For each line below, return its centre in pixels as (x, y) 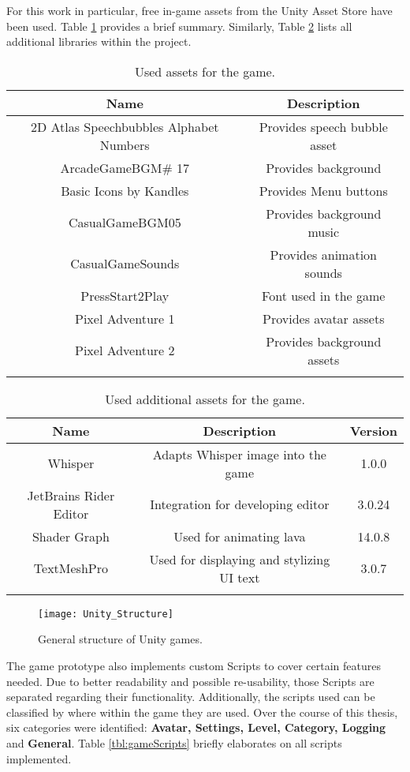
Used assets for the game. (205, 71)
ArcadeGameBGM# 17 (125, 167)
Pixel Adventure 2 (125, 350)
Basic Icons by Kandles (125, 190)
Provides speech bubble (323, 126)
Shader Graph (71, 536)
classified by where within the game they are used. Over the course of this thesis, (202, 712)
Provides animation (323, 254)
